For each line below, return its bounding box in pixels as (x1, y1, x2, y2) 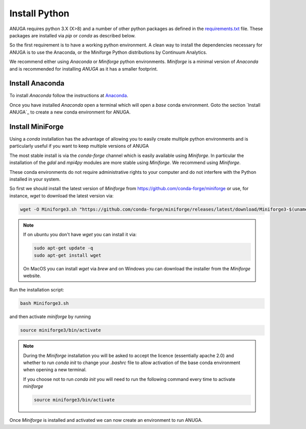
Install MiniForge (9, 123, 64, 131)
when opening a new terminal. (23, 367, 87, 373)
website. (23, 273, 41, 279)
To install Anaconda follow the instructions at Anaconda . (9, 93, 129, 99)
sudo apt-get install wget (34, 252, 101, 258)
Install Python (9, 8, 70, 19)
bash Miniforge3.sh (20, 301, 69, 306)
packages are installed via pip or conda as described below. (9, 32, 136, 38)
